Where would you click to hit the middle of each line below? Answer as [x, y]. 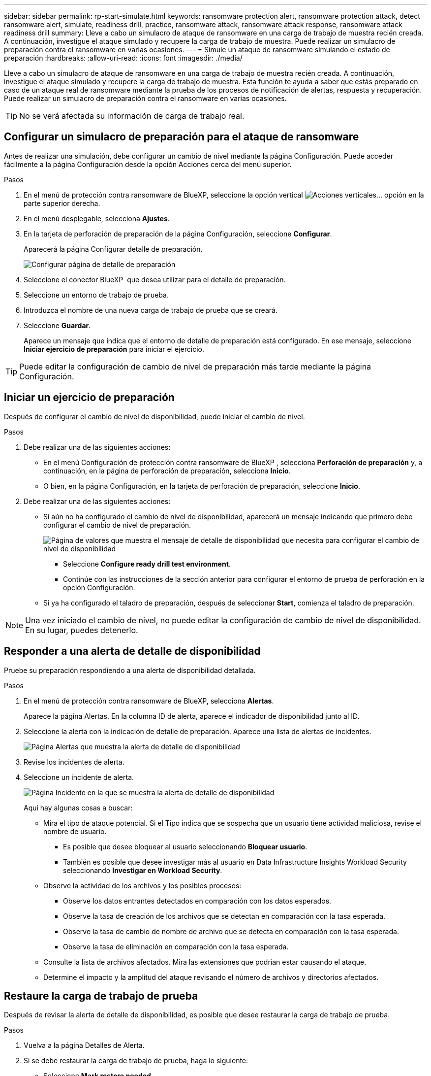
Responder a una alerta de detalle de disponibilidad [132, 651]
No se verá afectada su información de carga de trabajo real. [132, 116]
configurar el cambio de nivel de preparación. [117, 525]
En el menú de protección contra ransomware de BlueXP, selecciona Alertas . [149, 701]
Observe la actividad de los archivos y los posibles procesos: [142, 885]
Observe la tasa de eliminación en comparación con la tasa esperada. [176, 946]
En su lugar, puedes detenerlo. [82, 630]
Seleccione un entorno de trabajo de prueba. [96, 295]
